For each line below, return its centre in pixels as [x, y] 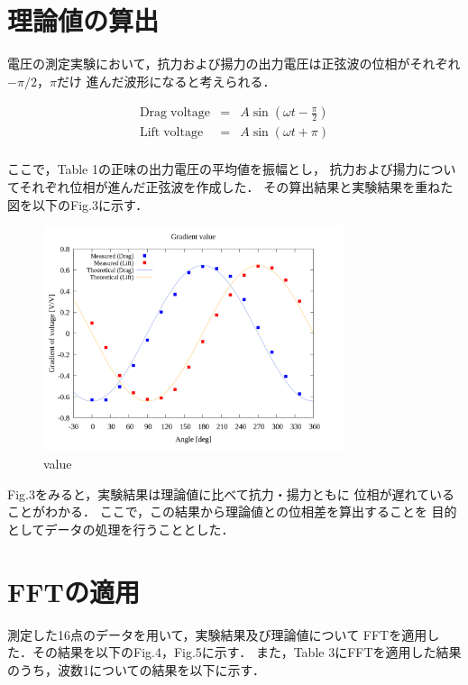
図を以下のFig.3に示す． [78, 204]
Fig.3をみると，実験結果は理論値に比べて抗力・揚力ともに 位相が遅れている [231, 493]
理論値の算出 [83, 20]
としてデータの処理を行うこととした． [121, 529]
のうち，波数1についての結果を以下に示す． [137, 669]
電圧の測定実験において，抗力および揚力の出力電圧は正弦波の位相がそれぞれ [234, 64]
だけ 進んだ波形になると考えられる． [166, 81]
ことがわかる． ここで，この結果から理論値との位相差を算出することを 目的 [232, 511]
